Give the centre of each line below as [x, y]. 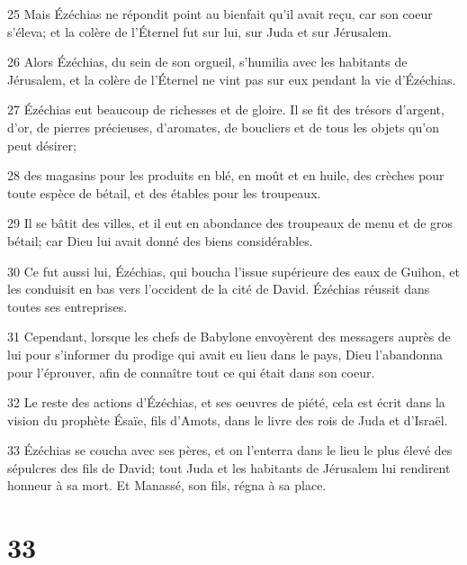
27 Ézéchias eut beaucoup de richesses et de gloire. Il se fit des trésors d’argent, [226, 109]
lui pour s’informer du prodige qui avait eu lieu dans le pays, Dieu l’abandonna [225, 354]
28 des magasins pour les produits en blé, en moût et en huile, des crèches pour [226, 175]
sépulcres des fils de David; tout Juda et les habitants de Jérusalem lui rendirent [229, 467]
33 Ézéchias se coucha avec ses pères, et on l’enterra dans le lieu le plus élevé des [230, 450]
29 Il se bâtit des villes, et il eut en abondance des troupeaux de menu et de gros [230, 223]
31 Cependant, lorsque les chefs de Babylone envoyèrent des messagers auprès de [229, 337]
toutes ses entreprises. [67, 306]
